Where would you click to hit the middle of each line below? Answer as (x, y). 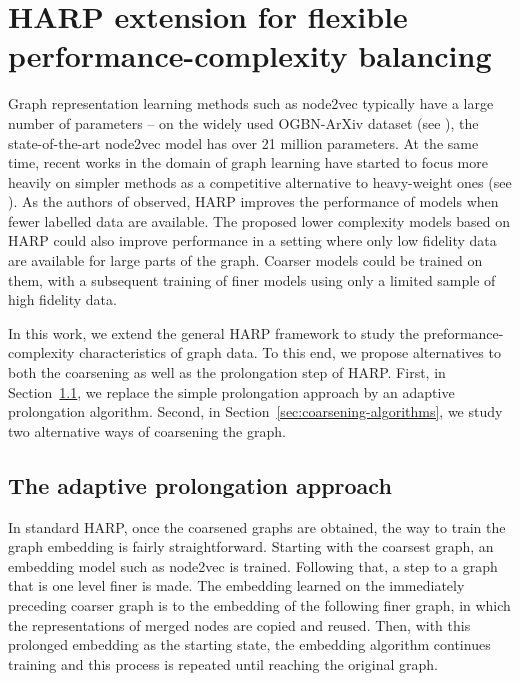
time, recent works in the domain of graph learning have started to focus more (248, 162)
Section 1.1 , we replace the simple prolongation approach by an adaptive (231, 391)
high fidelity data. (62, 299)
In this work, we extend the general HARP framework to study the (213, 332)
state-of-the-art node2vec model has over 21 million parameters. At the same (243, 142)
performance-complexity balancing (250, 55)
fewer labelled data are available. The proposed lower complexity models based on (259, 220)
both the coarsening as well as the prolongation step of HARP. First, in (227, 372)
